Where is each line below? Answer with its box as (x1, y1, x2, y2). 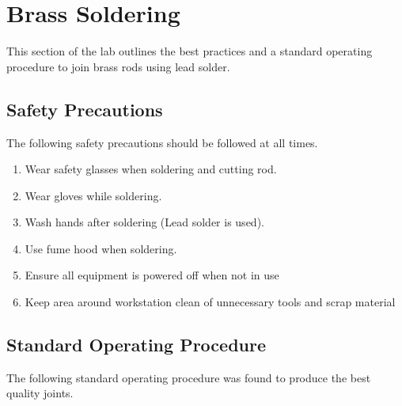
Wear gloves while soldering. (25, 187, 162, 203)
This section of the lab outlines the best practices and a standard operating (6, 43, 373, 59)
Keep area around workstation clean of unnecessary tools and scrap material (25, 294, 396, 310)
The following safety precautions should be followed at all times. (6, 134, 318, 150)
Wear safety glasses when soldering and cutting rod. (25, 161, 277, 177)
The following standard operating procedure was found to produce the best (6, 369, 371, 385)
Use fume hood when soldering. (25, 240, 177, 256)
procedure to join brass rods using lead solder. (6, 58, 230, 74)
